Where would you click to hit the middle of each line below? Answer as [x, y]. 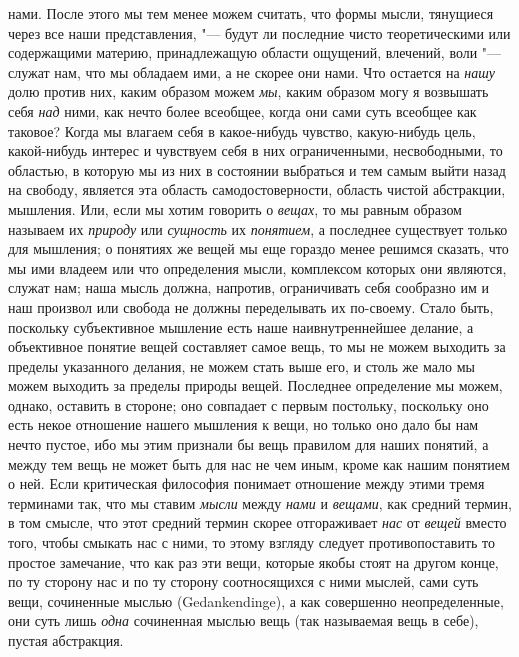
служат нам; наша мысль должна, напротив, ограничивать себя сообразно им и [248, 287]
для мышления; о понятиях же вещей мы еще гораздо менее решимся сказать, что [258, 248]
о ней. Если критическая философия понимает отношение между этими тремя [246, 483]
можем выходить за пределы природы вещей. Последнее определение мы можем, [255, 385]
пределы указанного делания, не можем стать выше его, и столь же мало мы [242, 365]
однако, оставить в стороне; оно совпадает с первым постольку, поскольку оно [248, 404]
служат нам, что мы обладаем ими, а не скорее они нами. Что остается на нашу [252, 71]
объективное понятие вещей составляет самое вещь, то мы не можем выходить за [257, 346]
